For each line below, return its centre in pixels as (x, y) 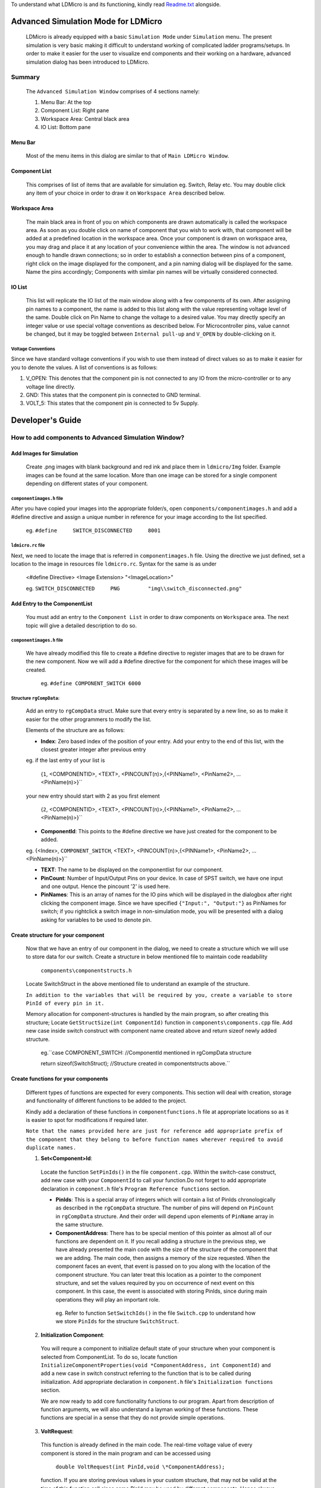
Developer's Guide (46, 421)
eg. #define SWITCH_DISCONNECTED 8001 (93, 530)
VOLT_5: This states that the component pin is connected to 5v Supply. (112, 403)
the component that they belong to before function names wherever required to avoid (155, 1139)
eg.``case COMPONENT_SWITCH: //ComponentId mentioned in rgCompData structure (146, 1052)
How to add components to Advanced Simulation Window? (97, 437)
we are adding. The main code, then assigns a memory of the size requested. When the (163, 1258)
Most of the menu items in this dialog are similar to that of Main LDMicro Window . (128, 156)
